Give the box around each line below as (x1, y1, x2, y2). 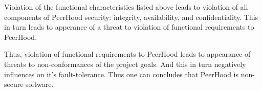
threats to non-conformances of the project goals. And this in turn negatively (4, 58, 246, 69)
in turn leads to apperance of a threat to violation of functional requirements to (4, 21, 254, 32)
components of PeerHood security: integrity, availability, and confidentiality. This (4, 11, 258, 22)
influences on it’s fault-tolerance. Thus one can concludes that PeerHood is (4, 69, 238, 79)
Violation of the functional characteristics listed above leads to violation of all (4, 2, 248, 12)
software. (26, 79, 54, 89)
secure (4, 79, 24, 89)
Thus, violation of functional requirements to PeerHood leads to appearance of (4, 49, 251, 59)
